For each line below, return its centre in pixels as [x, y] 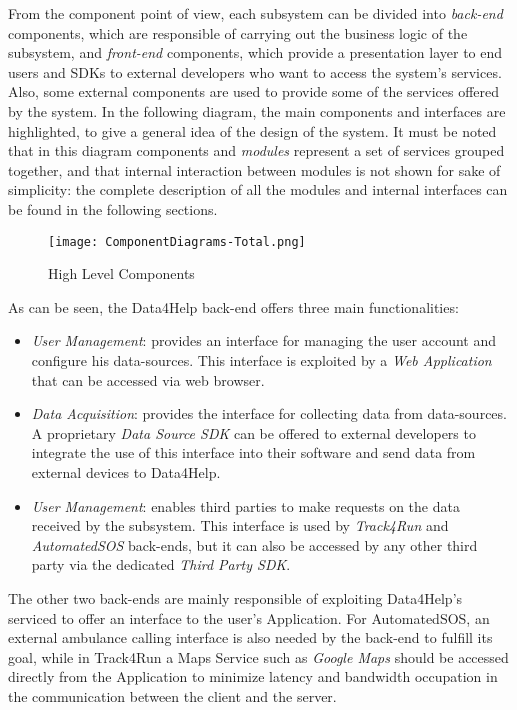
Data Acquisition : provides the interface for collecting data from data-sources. [269, 413]
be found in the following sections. [113, 208]
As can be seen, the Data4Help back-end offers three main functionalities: [233, 306]
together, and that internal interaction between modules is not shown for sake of [254, 169]
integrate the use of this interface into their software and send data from [253, 452]
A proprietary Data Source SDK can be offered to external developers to [253, 432]
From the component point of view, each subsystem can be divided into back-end [255, 13]
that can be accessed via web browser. [148, 379]
